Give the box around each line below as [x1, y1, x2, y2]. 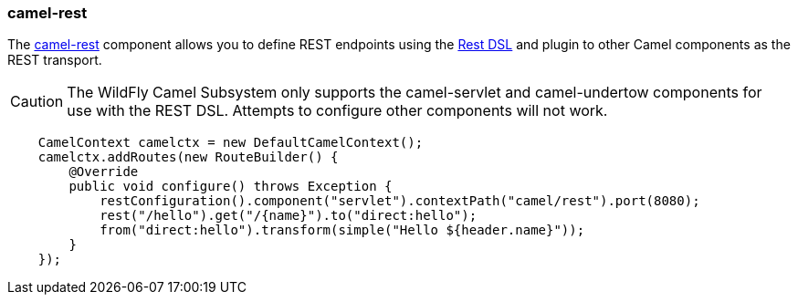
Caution [10, 92, 64, 111]
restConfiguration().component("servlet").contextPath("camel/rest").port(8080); [100, 193, 700, 209]
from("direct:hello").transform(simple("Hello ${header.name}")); [100, 223, 585, 238]
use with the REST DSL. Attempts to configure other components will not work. [67, 101, 608, 120]
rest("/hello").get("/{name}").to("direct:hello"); [100, 208, 478, 224]
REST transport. [7, 52, 102, 68]
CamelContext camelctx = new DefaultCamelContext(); [37, 135, 424, 151]
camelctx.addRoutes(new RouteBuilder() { [37, 150, 339, 165]
